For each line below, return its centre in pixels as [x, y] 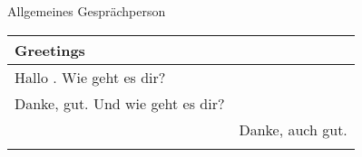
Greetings [50, 50]
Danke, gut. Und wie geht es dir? [120, 103]
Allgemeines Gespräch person [87, 11]
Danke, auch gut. [293, 129]
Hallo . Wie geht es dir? [90, 77]
